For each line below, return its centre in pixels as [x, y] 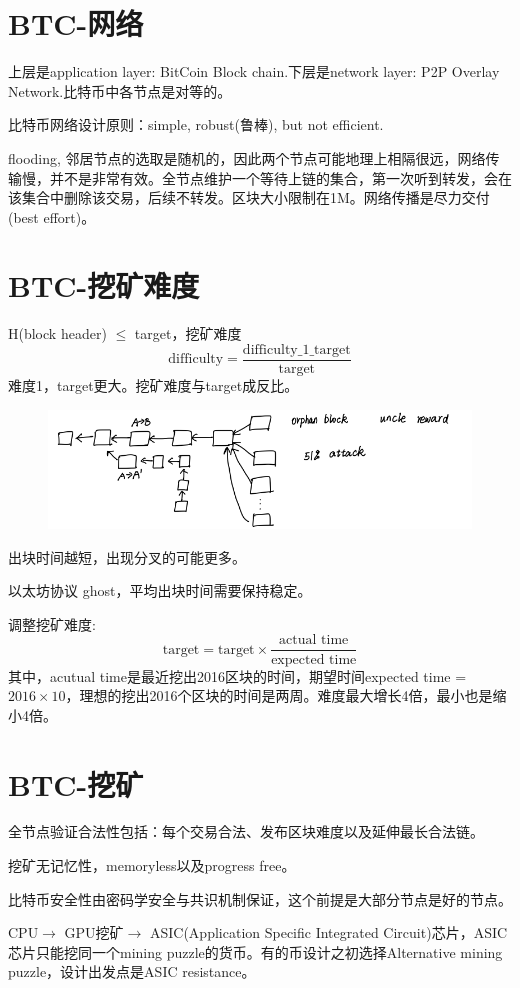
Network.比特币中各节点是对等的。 [120, 90]
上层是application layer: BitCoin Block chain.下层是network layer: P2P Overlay [254, 71]
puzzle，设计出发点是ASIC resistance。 [132, 971]
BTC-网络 [76, 23]
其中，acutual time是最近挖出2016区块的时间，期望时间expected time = [237, 675]
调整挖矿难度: [52, 623]
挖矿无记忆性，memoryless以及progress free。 [152, 865]
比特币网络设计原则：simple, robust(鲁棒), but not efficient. [196, 124]
